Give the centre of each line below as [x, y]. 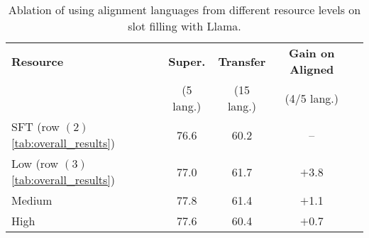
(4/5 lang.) [312, 98]
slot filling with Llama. [184, 26]
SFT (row [35, 126]
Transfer [242, 61]
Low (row [35, 163]
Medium [32, 200]
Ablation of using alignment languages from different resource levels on [184, 10]
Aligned [312, 69]
